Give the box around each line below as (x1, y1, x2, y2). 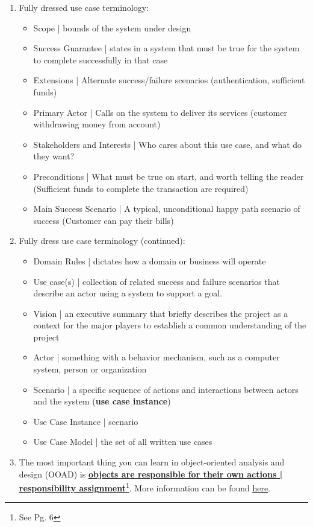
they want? (33, 150, 75, 162)
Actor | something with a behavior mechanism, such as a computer (33, 351, 280, 363)
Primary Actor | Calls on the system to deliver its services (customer (33, 106, 287, 118)
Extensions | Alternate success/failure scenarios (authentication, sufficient (33, 74, 305, 86)
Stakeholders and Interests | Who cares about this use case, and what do (33, 138, 302, 150)
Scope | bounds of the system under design (33, 21, 191, 34)
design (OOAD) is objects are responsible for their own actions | (19, 467, 283, 480)
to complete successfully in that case (33, 53, 168, 66)
